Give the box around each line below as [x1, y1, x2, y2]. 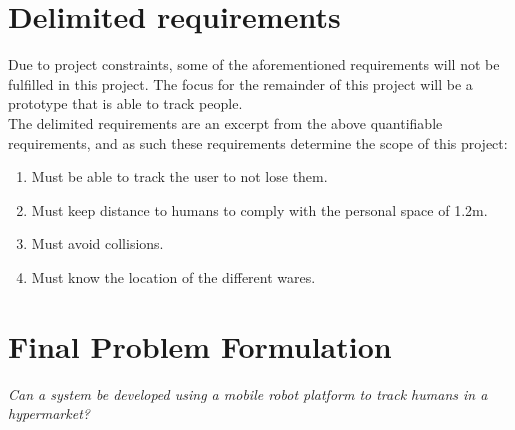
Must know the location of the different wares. [31, 266, 316, 287]
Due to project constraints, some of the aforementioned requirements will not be [8, 54, 500, 75]
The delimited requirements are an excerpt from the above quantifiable [8, 112, 443, 133]
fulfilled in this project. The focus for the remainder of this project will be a [8, 73, 473, 94]
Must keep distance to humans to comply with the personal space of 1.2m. [31, 199, 488, 220]
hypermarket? [8, 403, 90, 424]
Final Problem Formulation [8, 325, 392, 366]
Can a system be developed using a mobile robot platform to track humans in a [8, 383, 488, 404]
